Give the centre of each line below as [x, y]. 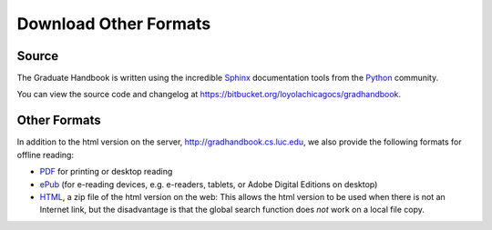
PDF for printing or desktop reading [106, 172]
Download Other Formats [114, 24]
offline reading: [46, 155]
